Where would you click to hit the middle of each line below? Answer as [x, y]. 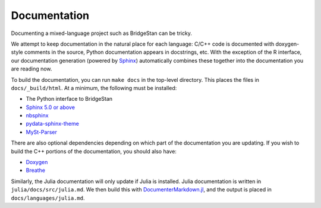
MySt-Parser [42, 132]
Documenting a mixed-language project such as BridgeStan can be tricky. [102, 33]
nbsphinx [37, 116]
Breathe [36, 170]
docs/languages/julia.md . [48, 198]
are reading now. [32, 69]
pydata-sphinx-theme [53, 124]
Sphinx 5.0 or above [51, 107]
